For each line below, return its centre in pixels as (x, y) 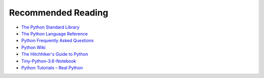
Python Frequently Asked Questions (57, 41)
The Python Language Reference (55, 33)
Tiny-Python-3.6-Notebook (49, 61)
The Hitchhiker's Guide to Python (55, 54)
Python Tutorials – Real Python (52, 67)
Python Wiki (33, 47)
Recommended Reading (59, 13)
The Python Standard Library (51, 27)
